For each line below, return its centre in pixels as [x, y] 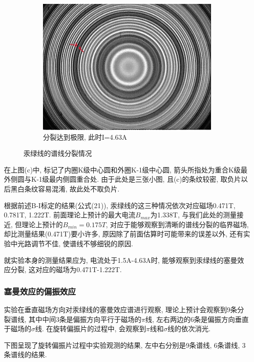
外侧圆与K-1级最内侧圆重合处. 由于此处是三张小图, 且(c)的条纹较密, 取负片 [123, 179]
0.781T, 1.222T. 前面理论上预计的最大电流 [70, 215]
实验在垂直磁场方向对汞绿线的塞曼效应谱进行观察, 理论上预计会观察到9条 [121, 309]
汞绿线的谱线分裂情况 [58, 153]
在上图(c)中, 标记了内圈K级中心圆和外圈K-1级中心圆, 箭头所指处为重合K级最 [126, 169]
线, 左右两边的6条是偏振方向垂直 [197, 319]
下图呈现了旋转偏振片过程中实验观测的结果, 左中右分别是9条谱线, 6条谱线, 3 [125, 345]
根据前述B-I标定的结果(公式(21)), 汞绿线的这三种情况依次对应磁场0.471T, [120, 205]
